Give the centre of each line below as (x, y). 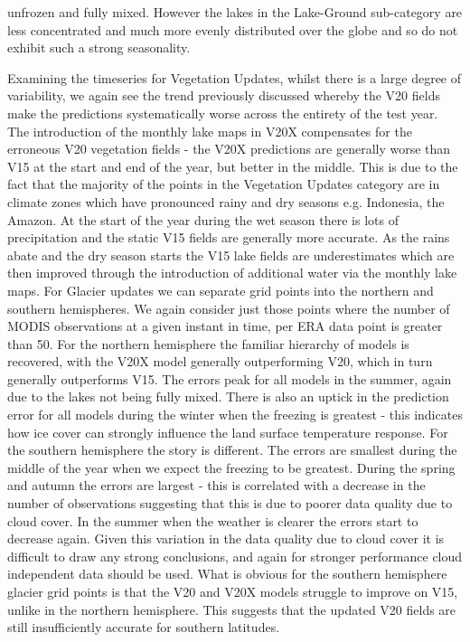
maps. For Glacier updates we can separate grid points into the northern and (221, 290)
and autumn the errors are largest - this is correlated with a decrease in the (216, 485)
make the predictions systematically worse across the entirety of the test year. (223, 113)
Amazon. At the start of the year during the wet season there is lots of (203, 219)
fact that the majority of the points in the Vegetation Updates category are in (224, 184)
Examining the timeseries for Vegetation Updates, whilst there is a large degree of (235, 77)
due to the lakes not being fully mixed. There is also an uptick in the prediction (228, 397)
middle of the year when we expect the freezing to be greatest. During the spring (231, 467)
